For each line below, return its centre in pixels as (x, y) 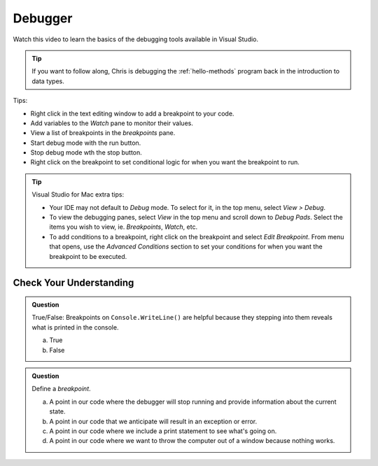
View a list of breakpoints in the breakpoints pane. (103, 133)
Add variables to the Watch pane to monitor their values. (112, 123)
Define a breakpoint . (61, 389)
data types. (48, 81)
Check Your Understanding (73, 283)
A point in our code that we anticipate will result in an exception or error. (153, 421)
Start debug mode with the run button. (86, 143)
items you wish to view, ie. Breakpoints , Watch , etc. (124, 227)
